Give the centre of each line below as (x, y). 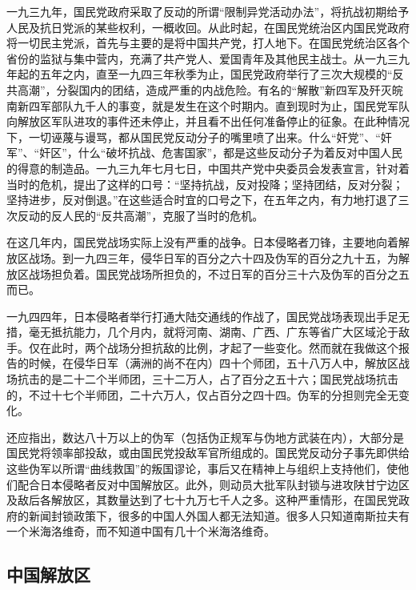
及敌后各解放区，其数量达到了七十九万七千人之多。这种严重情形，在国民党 (202, 500)
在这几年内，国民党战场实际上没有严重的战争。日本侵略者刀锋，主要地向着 (202, 242)
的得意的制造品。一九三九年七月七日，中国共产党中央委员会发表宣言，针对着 (208, 168)
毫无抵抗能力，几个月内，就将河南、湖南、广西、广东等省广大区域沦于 (213, 332)
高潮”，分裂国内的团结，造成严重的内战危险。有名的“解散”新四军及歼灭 (204, 89)
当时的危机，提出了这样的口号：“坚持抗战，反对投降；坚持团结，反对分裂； (205, 184)
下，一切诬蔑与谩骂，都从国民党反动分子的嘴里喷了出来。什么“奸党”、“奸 (199, 136)
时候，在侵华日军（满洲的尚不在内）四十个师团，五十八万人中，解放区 (213, 363)
